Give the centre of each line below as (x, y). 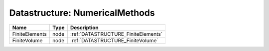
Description (84, 27)
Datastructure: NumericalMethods (82, 13)
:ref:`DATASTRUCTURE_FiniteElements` (116, 34)
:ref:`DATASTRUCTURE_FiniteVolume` (114, 40)
